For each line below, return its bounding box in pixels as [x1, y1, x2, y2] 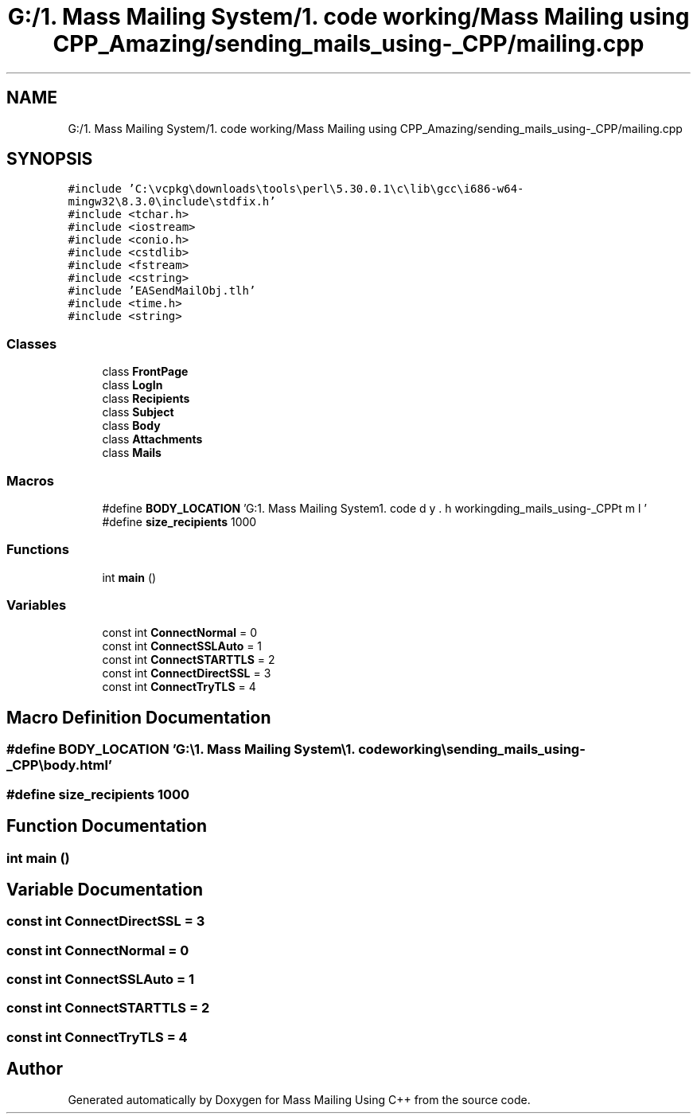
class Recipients [102, 392, 190, 406]
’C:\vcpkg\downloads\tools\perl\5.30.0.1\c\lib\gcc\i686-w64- [128, 182, 524, 196]
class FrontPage [102, 365, 189, 379]
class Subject [102, 405, 174, 420]
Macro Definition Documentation [6, 707, 271, 728]
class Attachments [102, 432, 203, 447]
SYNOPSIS [6, 149, 93, 170]
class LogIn [102, 378, 163, 392]
